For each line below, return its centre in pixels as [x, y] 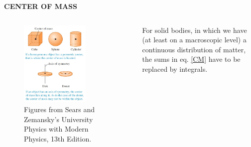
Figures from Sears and [60, 109]
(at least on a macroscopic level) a [194, 40]
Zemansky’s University [59, 119]
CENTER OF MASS [41, 6]
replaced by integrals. [175, 69]
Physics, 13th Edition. [58, 138]
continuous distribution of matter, [194, 49]
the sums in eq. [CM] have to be [191, 59]
